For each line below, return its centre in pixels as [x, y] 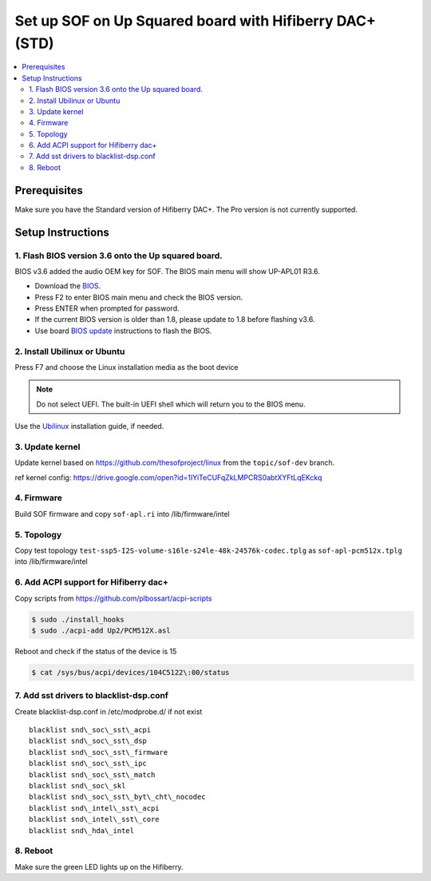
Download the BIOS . [68, 286]
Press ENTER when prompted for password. [107, 308]
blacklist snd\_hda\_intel [82, 830]
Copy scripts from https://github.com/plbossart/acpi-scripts [113, 598]
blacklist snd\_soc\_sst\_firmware [99, 752]
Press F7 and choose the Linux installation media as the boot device [127, 367]
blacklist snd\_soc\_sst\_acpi [90, 730]
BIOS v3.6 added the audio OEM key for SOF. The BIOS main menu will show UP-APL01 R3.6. [168, 271]
